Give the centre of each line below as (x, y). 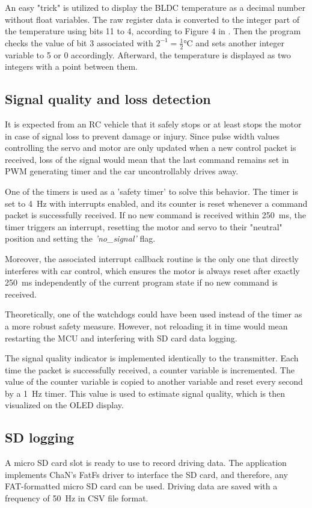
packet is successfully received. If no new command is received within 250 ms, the (155, 215)
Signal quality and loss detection (108, 99)
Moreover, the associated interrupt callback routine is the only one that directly (152, 258)
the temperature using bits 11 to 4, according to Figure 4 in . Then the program (153, 31)
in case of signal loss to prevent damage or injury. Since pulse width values (142, 136)
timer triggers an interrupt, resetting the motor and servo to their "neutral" (144, 226)
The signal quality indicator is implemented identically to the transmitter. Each (152, 358)
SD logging (40, 437)
